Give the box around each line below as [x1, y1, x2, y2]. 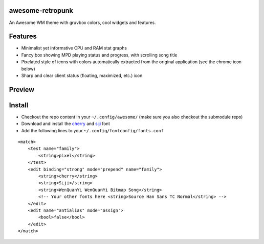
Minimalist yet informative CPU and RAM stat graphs [21, 45, 127, 51]
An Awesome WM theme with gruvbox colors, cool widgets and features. [9, 20, 156, 25]
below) [21, 66, 35, 72]
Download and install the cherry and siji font [21, 121, 110, 127]
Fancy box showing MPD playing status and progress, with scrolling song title [21, 52, 177, 58]
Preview [9, 85, 35, 94]
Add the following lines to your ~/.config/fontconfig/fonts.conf [21, 127, 164, 133]
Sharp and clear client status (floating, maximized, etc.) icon [21, 73, 143, 78]
